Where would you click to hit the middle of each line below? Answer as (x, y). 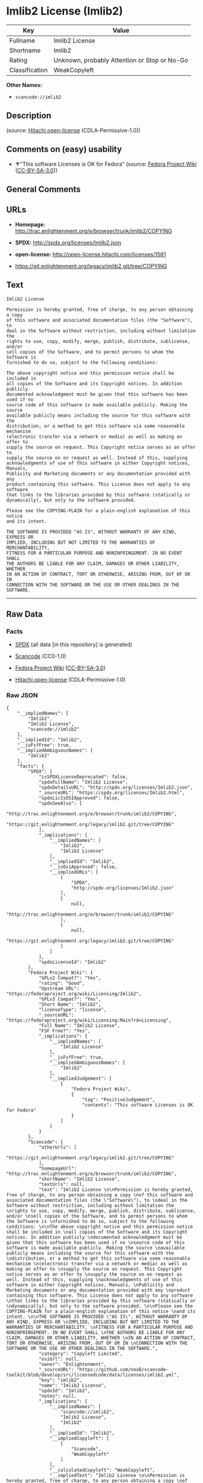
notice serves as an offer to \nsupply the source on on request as (94, 1274)
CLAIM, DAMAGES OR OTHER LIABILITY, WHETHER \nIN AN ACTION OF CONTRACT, (101, 1338)
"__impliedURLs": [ (74, 872)
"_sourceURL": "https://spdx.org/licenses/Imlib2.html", (112, 793)
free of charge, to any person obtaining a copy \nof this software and (100, 1195)
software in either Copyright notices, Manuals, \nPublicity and (90, 1285)
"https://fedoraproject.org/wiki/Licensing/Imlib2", (74, 994)
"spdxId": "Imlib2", (64, 1390)
